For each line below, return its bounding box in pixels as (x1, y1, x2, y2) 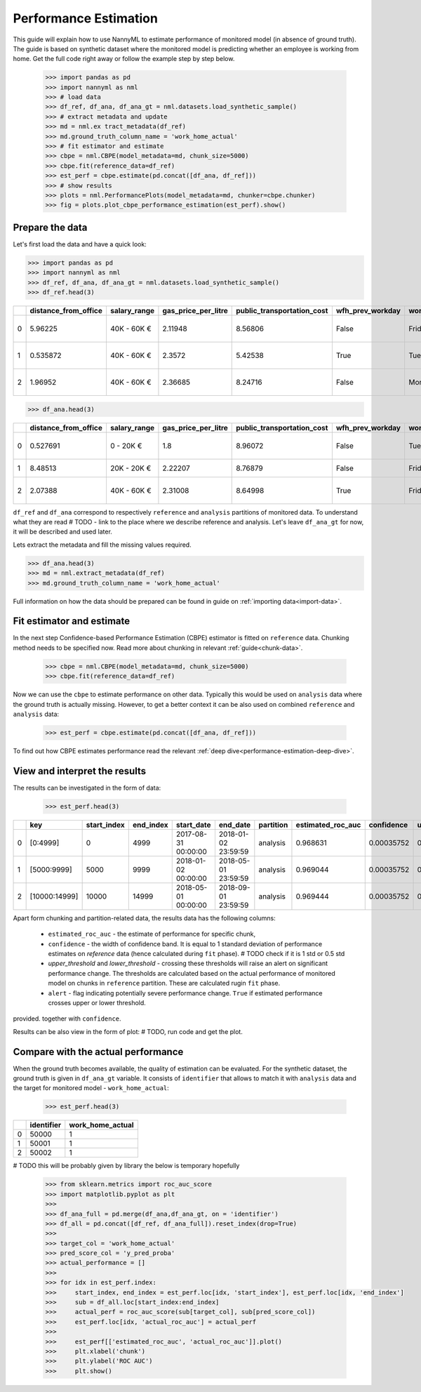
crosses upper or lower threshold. (48, 998, 147, 1007)
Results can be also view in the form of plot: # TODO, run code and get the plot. (13, 1027, 243, 1035)
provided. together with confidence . (13, 1014, 122, 1023)
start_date (175, 820, 211, 830)
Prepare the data (13, 221, 88, 233)
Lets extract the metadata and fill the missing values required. (13, 541, 192, 549)
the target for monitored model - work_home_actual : (13, 1084, 170, 1092)
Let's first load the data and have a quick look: (13, 239, 147, 248)
